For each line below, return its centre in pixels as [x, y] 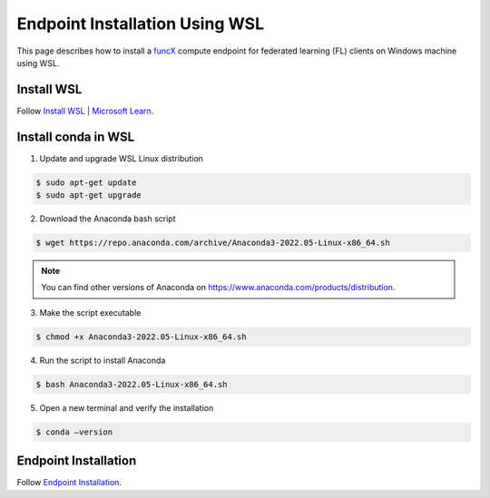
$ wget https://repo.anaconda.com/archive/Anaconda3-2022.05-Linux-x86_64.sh [213, 243]
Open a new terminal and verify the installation [127, 407]
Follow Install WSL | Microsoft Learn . [85, 111]
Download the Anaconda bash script [108, 219]
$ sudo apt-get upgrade [89, 195]
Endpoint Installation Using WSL [141, 24]
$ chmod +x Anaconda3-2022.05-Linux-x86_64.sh [141, 337]
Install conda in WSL [76, 137]
